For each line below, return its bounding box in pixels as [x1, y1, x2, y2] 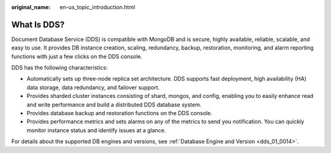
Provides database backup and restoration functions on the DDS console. [26, 110, 213, 117]
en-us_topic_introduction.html [59, 4, 135, 10]
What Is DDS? [11, 19, 65, 30]
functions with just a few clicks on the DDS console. [11, 53, 143, 60]
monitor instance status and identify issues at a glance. [26, 126, 166, 134]
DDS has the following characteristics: [11, 64, 108, 72]
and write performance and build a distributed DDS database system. [26, 101, 202, 108]
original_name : [11, 4, 51, 10]
